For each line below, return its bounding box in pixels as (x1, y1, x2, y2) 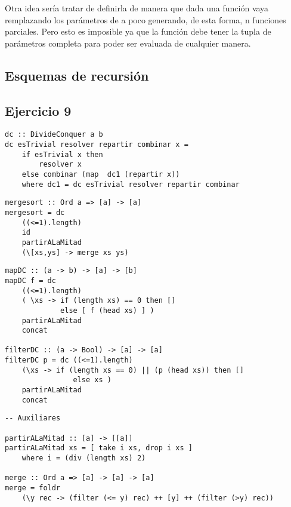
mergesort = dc (5, 208, 65, 217)
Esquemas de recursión (5, 66, 149, 84)
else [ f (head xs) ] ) (60, 306, 154, 315)
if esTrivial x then (21, 150, 103, 159)
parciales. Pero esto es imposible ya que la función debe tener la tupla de (5, 25, 271, 38)
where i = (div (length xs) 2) (21, 454, 146, 463)
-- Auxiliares (5, 414, 61, 423)
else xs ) (73, 376, 112, 385)
